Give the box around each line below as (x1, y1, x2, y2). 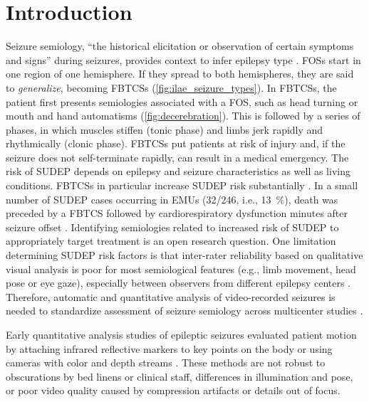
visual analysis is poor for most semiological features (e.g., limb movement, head (6, 261, 356, 276)
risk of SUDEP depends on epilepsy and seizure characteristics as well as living (6, 164, 350, 179)
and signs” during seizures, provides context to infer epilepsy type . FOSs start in (6, 52, 361, 67)
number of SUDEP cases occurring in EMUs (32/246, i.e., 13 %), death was (6, 191, 338, 206)
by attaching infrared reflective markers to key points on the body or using (6, 341, 333, 356)
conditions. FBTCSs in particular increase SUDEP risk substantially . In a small (6, 178, 358, 193)
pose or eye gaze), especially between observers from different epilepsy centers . (6, 275, 351, 290)
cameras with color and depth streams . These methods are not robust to (6, 355, 326, 370)
